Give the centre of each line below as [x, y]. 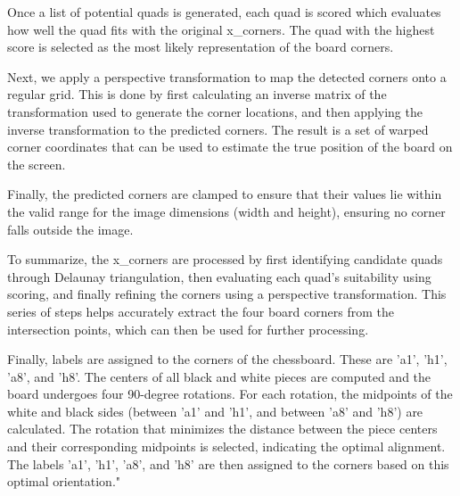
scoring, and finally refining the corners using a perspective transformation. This [227, 294]
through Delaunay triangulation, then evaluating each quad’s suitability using [219, 276]
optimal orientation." [64, 481]
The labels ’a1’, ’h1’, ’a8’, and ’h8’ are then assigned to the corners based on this [228, 463]
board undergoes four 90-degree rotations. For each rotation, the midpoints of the [230, 394]
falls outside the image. [70, 229]
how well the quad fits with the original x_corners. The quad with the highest [221, 29]
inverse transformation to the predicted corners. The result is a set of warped [218, 129]
